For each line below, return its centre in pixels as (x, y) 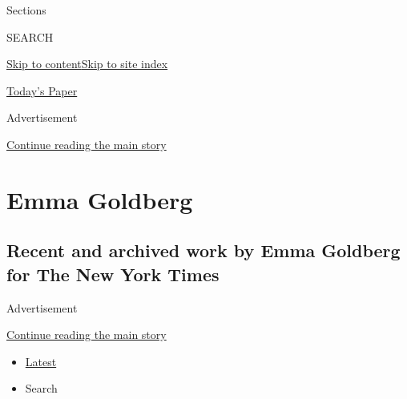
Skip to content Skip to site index (87, 64)
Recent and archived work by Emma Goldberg (203, 250)
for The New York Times (113, 274)
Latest (41, 361)
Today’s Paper (42, 90)
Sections (26, 10)
